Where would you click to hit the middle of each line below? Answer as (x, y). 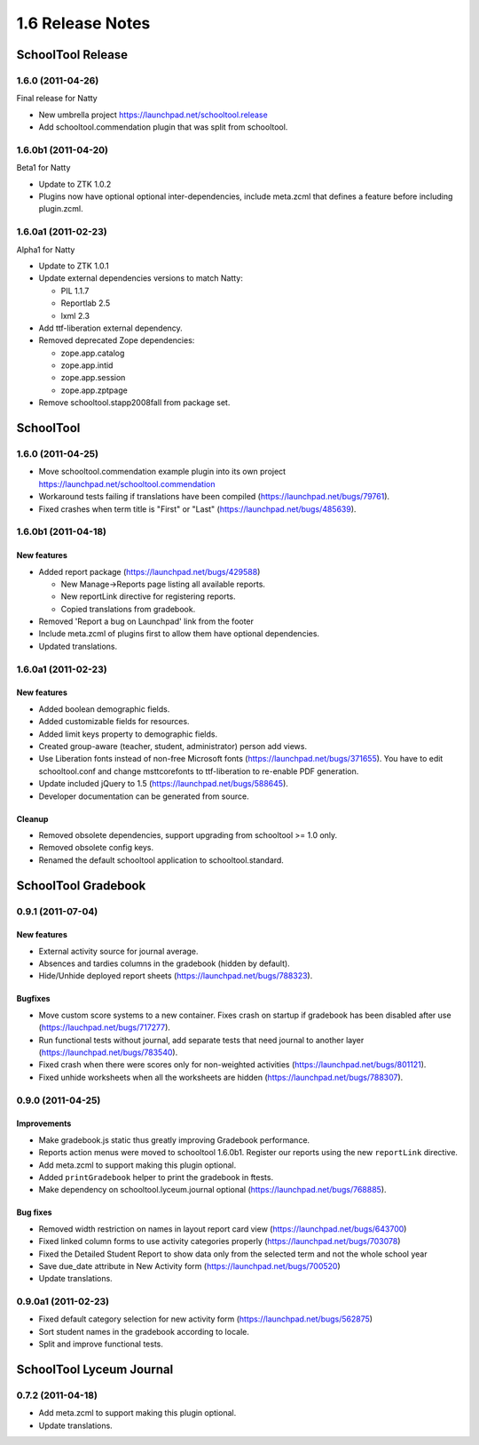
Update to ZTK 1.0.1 (74, 266)
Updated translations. (78, 646)
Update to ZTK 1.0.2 (75, 184)
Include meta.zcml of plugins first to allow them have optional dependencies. (179, 634)
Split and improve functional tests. (101, 1344)
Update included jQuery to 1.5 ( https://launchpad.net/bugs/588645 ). (163, 784)
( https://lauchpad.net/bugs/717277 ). (104, 1027)
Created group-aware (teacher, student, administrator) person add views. (173, 746)
